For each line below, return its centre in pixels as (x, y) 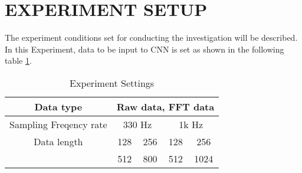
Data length (58, 141)
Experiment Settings (112, 83)
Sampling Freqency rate (58, 124)
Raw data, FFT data (165, 106)
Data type (58, 106)
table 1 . (18, 61)
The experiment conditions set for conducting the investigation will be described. (151, 37)
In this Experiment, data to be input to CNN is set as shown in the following (145, 49)
